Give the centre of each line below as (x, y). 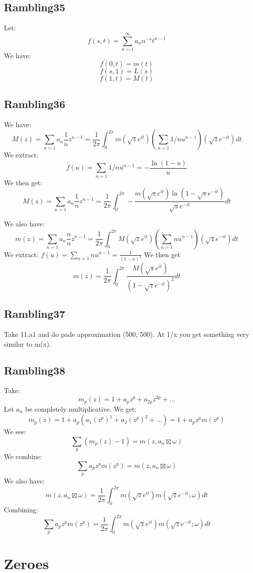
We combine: (23, 456)
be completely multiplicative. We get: (81, 408)
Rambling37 (35, 314)
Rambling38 (35, 370)
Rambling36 (35, 103)
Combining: (21, 509)
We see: (15, 431)
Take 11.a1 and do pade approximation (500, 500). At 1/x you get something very (126, 334)
